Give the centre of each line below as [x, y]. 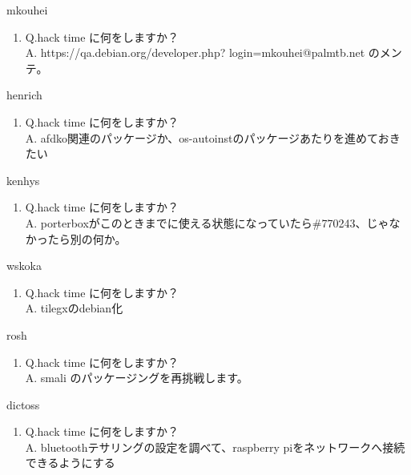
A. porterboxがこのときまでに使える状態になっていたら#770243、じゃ [207, 222]
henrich [24, 95]
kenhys [23, 180]
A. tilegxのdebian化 [74, 308]
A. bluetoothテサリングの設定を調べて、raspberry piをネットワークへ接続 [215, 447]
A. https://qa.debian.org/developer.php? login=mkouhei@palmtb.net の [202, 52]
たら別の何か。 [87, 238]
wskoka [24, 266]
